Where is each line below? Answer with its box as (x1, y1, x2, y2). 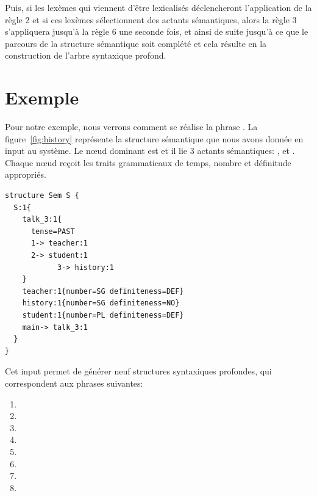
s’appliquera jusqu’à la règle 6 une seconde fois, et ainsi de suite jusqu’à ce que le (5, 25, 308, 38)
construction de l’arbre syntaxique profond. (5, 49, 166, 62)
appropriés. (5, 168, 46, 181)
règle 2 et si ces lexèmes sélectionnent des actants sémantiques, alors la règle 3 (5, 13, 297, 26)
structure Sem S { (5, 191, 79, 200)
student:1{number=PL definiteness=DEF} (22, 311, 184, 319)
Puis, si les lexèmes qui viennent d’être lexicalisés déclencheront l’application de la (5, 1, 312, 13)
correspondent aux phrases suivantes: (5, 376, 143, 389)
